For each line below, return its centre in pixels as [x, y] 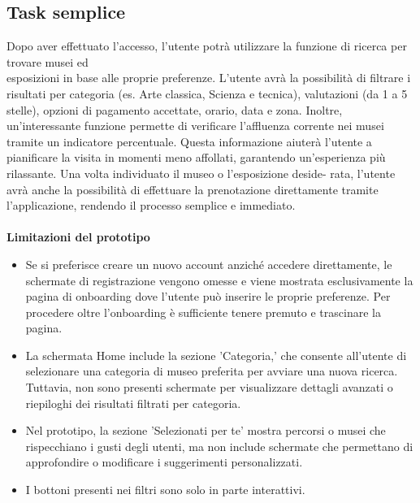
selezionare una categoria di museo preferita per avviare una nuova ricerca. [212, 371]
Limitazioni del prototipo [78, 237]
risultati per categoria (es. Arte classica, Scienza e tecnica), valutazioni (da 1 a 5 [207, 93]
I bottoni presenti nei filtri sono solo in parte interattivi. [165, 490]
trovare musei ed [48, 61]
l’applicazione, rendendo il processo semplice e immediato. [151, 205]
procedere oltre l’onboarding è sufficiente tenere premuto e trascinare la [203, 312]
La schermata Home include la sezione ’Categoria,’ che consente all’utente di [216, 355]
